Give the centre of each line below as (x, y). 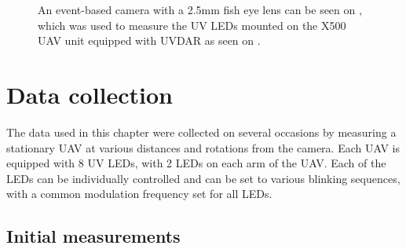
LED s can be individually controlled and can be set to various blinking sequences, (203, 178)
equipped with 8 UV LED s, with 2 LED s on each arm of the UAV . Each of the (196, 163)
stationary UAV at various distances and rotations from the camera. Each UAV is (203, 147)
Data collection (90, 94)
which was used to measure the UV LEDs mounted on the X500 (192, 25)
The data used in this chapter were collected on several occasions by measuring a (201, 132)
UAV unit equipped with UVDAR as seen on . (149, 40)
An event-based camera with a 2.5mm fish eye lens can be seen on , (200, 9)
